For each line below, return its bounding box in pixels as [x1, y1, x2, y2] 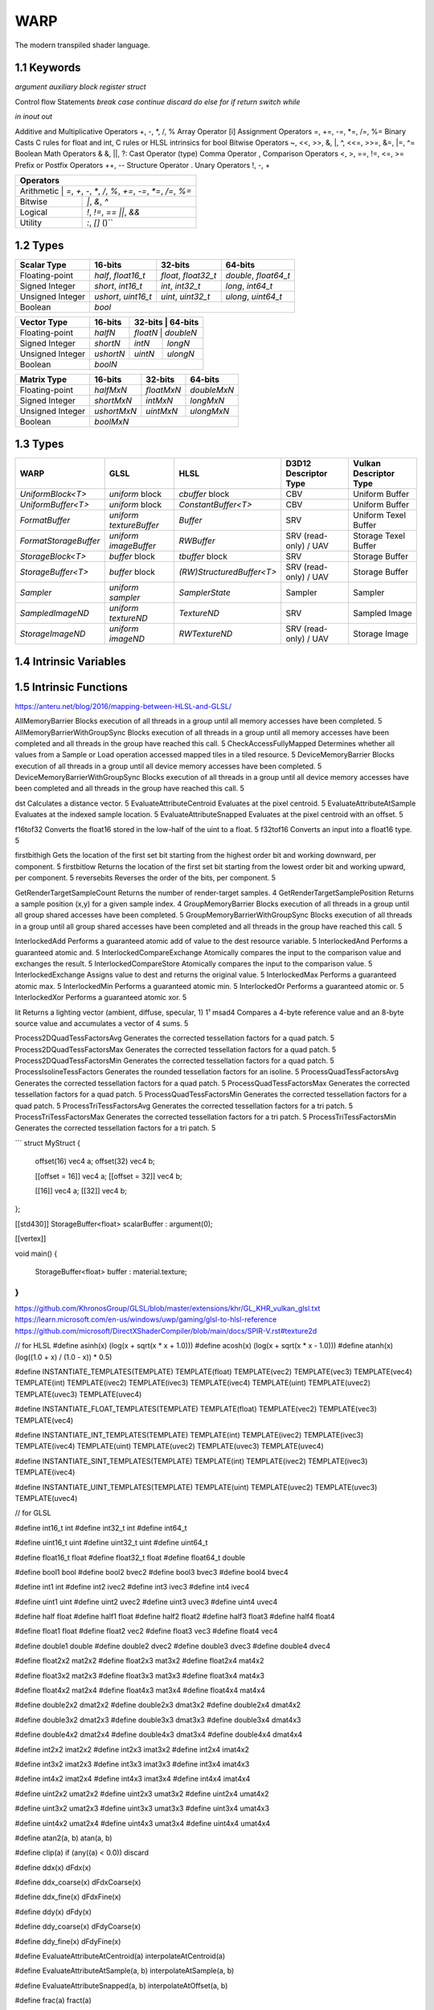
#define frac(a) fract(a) [14, 1996, 92, 2005]
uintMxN [145, 405, 178, 416]
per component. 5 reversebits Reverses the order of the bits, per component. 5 [14, 873, 276, 883]
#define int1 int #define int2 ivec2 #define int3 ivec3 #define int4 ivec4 [14, 1582, 250, 1592]
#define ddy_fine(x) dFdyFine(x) [14, 1936, 121, 1946]
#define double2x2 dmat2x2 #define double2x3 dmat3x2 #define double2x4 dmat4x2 [14, 1700, 301, 1710]
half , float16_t [94, 269, 146, 281]
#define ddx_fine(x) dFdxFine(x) [14, 1892, 121, 1901]
